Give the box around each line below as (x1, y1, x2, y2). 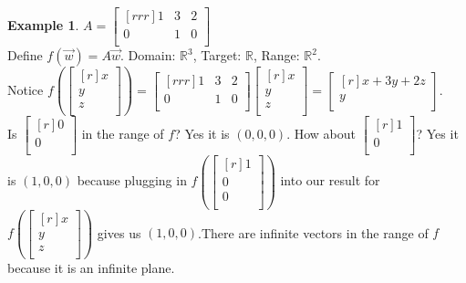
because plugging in (77, 171, 187, 190)
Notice (7, 79, 44, 99)
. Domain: (119, 46, 176, 65)
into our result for (280, 171, 380, 190)
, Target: (192, 46, 242, 65)
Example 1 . (7, 16, 79, 35)
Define (7, 46, 43, 65)
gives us (97, 223, 141, 242)
